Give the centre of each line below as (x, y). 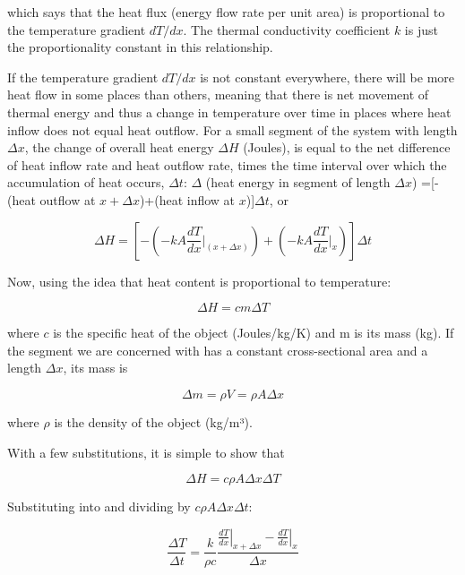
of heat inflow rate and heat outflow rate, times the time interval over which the (227, 164)
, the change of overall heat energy (119, 147)
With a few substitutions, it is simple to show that (146, 452)
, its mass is (95, 368)
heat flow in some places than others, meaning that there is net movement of (218, 94)
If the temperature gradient (83, 77)
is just (421, 29)
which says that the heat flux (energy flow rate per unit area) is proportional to (226, 12)
